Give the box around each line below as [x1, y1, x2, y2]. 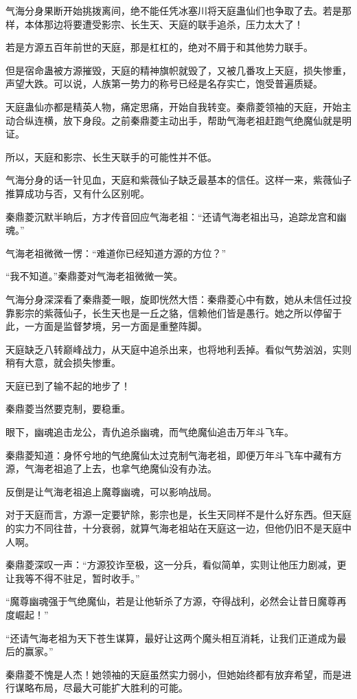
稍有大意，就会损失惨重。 [5, 355, 121, 370]
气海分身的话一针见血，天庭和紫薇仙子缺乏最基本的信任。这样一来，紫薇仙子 [5, 173, 352, 187]
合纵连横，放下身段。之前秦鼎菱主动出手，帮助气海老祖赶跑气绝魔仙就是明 [14, 113, 352, 127]
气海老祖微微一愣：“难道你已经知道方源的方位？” [5, 245, 227, 260]
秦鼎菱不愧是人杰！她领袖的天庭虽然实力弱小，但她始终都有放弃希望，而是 [5, 667, 342, 681]
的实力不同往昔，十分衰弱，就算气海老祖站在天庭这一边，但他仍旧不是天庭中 [5, 521, 352, 535]
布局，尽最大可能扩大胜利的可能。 [34, 680, 188, 695]
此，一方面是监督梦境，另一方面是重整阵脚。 [5, 319, 207, 333]
